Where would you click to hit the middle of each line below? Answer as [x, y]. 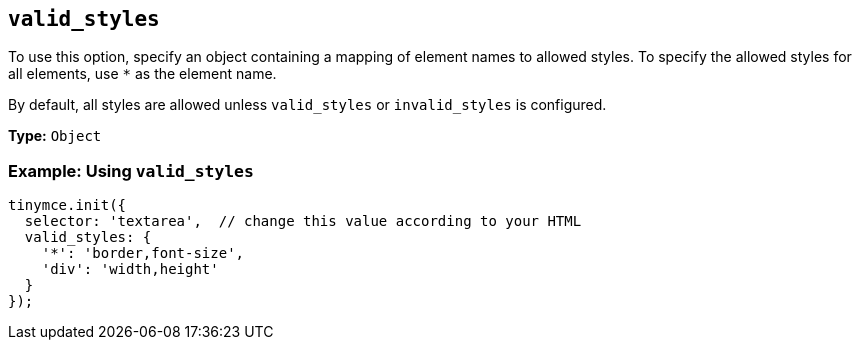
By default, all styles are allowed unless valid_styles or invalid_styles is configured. [307, 105]
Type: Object [55, 136]
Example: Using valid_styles [131, 170]
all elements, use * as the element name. [142, 74]
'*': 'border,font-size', [143, 253]
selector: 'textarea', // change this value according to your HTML [303, 221]
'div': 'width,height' [130, 269]
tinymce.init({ [67, 205]
